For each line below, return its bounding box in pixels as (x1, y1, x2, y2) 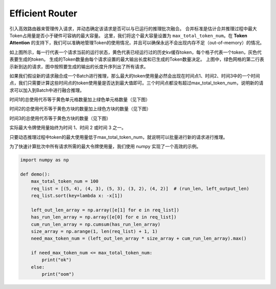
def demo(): (20, 171, 51, 177)
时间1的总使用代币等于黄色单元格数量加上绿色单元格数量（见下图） (9, 97, 150, 103)
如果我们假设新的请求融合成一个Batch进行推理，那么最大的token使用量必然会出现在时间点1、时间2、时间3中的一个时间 (9, 73, 260, 79)
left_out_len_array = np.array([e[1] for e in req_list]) (31, 207, 179, 213)
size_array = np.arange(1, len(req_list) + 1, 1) (31, 228, 158, 234)
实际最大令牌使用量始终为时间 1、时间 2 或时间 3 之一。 (9, 125, 126, 131)
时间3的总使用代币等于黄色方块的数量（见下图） (9, 115, 111, 121)
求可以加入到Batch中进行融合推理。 (9, 87, 84, 93)
